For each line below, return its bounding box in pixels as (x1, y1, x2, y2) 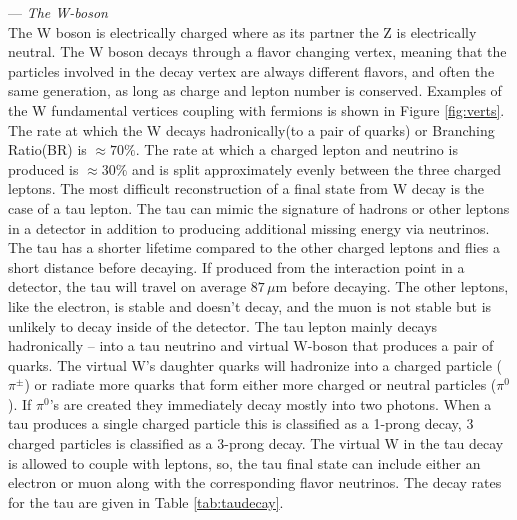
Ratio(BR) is (8, 139, 87, 160)
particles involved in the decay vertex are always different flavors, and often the (8, 60, 495, 81)
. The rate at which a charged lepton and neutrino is (135, 139, 458, 160)
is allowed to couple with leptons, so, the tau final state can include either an (8, 452, 481, 473)
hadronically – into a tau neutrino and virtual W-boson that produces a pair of (8, 335, 494, 356)
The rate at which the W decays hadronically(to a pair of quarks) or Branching (8, 119, 495, 140)
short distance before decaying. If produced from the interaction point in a (8, 256, 465, 277)
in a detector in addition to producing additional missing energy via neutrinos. (8, 217, 490, 238)
